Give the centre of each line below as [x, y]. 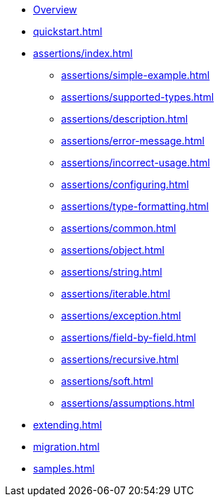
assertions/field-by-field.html [129, 337]
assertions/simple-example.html [136, 75]
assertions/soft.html [107, 381]
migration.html [66, 447]
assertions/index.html [83, 53]
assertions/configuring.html [125, 184]
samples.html [64, 469]
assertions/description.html [125, 119]
